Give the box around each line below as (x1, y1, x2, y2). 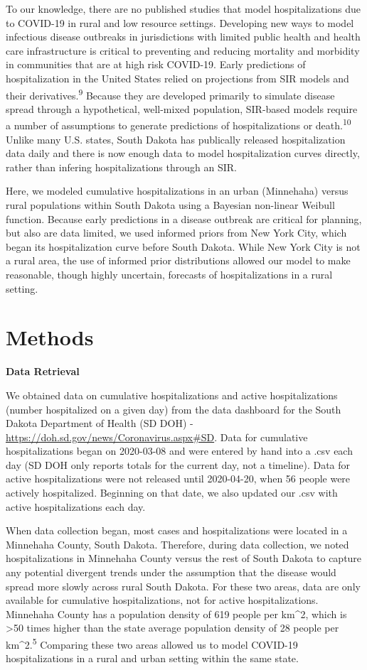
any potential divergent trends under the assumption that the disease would (6, 565, 336, 580)
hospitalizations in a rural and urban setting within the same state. (6, 651, 299, 666)
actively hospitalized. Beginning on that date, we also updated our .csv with (6, 485, 338, 500)
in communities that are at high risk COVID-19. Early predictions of (6, 57, 306, 72)
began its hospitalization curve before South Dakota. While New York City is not (6, 239, 361, 254)
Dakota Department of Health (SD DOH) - (6, 416, 193, 431)
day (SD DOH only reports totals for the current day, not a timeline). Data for (6, 457, 351, 472)
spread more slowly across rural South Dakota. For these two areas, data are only (6, 578, 361, 593)
